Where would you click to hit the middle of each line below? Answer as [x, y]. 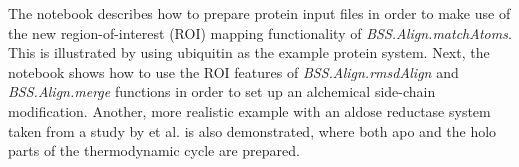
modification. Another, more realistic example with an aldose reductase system [249, 110]
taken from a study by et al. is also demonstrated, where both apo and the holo [252, 130]
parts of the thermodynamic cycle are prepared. [154, 150]
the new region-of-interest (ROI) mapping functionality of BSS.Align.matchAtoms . [260, 32]
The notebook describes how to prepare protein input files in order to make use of [259, 13]
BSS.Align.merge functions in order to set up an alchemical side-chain [222, 91]
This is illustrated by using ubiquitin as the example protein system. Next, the [249, 52]
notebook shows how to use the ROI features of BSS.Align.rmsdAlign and [233, 71]
